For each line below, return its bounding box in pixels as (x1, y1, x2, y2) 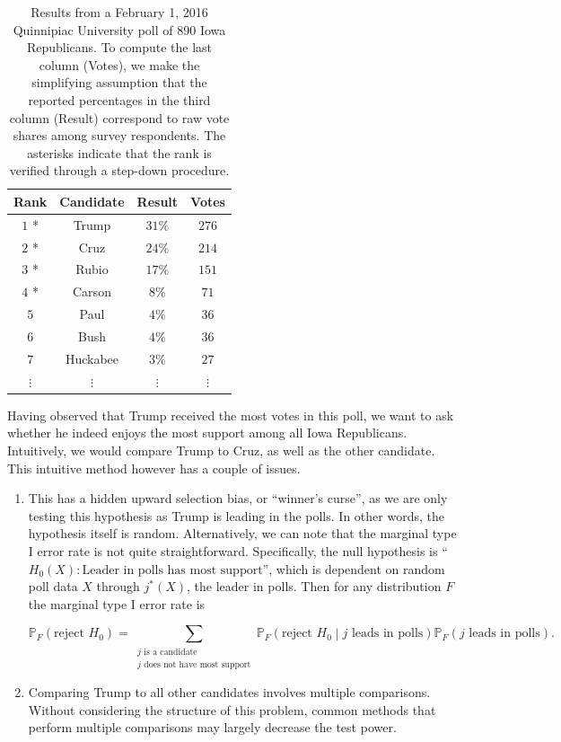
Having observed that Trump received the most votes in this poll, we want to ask (7, 405, 454, 424)
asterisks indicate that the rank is (27, 143, 212, 162)
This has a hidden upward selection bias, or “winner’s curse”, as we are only (28, 489, 448, 508)
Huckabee (65, 349, 119, 367)
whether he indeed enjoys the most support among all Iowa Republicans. (7, 423, 408, 442)
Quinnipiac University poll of (13, 20, 173, 39)
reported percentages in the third (28, 90, 211, 109)
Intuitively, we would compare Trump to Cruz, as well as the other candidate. (7, 440, 435, 459)
